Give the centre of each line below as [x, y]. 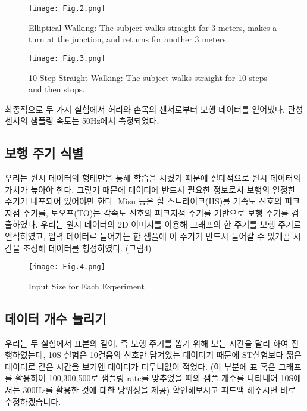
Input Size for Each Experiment [87, 286]
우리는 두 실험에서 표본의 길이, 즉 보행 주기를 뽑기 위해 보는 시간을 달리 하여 [147, 343]
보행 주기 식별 [44, 153]
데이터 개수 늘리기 [56, 318]
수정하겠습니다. [33, 401]
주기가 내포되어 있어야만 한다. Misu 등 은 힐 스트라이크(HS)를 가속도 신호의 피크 [153, 201]
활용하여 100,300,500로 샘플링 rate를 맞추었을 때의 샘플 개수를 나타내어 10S [154, 378]
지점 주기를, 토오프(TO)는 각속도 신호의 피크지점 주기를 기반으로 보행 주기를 [147, 212]
